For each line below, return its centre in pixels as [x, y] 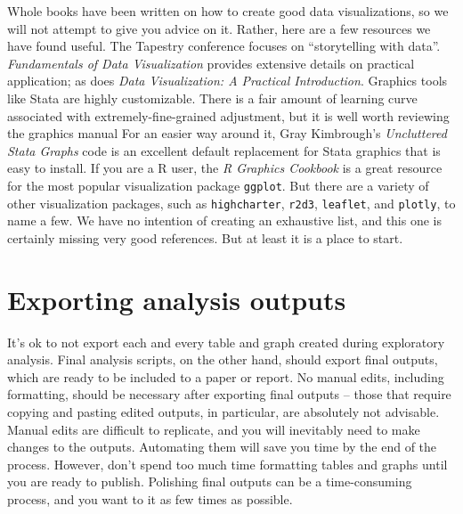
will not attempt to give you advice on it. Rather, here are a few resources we [219, 28]
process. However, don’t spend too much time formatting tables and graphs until [227, 464]
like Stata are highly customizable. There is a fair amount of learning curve [212, 98]
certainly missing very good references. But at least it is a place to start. [205, 237]
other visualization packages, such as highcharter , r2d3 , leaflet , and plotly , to [231, 203]
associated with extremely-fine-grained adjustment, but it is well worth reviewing [228, 115]
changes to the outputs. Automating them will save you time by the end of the [222, 447]
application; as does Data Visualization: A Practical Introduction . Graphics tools [227, 81]
